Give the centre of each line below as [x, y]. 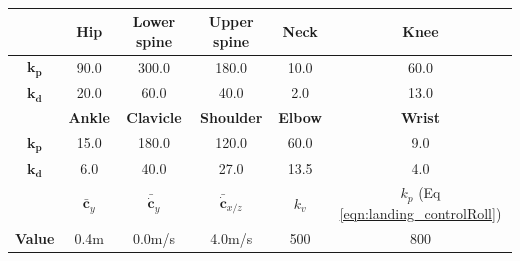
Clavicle [154, 116]
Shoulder [231, 116]
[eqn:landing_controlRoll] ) [420, 212]
